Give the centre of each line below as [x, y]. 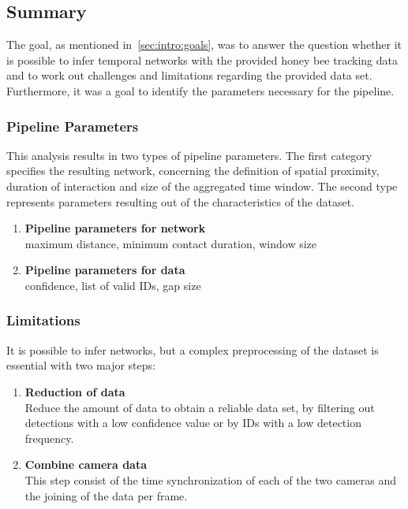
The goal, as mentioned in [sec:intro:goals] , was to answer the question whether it [204, 45]
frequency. [49, 438]
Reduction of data [75, 391]
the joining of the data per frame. [106, 495]
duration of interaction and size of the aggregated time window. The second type [202, 186]
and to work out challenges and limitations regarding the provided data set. [189, 75]
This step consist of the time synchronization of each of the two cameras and [211, 479]
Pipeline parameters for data [105, 270]
